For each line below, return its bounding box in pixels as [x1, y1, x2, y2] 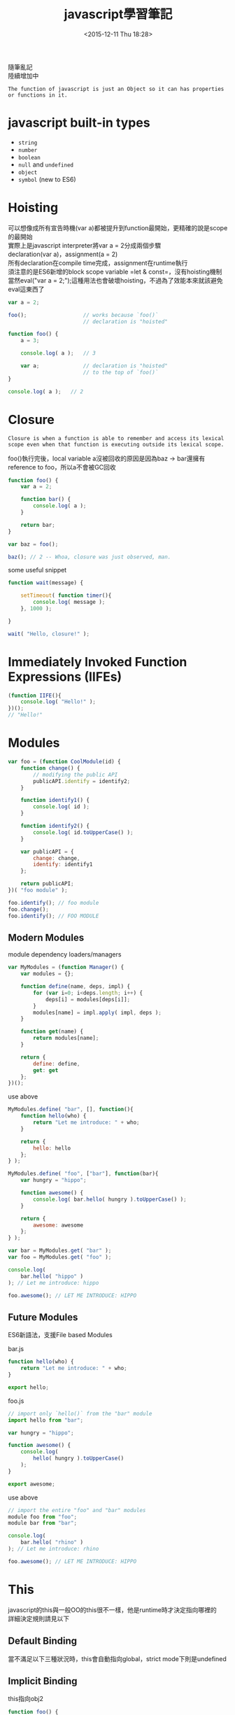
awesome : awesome [33, 1222, 83, 1229]
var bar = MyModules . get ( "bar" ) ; [8, 1247, 112, 1255]
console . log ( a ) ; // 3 [20, 350, 97, 357]
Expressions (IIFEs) [8, 669, 122, 684]
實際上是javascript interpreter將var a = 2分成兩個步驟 [8, 241, 162, 249]
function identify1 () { [20, 797, 90, 804]
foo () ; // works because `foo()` [8, 311, 159, 318]
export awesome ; [8, 1481, 55, 1488]
